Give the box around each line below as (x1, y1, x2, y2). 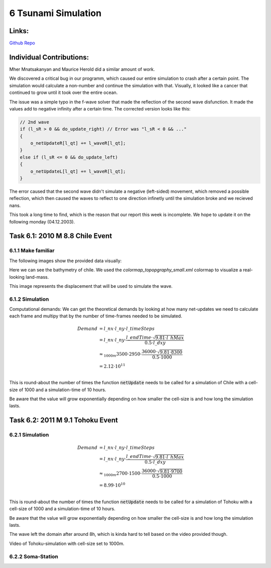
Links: (9, 27, 29, 35)
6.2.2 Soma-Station (9, 553, 59, 560)
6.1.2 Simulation (9, 295, 49, 302)
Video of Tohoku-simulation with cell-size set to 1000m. (9, 540, 125, 546)
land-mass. (26, 274, 49, 280)
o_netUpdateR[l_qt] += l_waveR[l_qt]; (30, 141, 126, 146)
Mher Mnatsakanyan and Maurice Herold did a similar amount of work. (9, 66, 155, 72)
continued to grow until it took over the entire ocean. (9, 89, 118, 95)
